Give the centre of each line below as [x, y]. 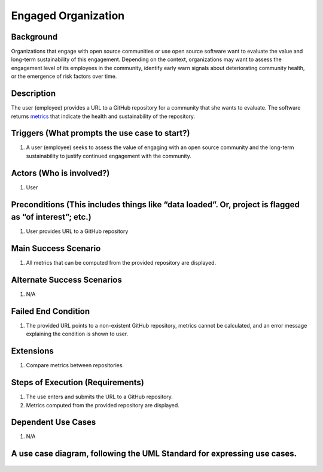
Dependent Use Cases [54, 422]
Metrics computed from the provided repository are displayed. [103, 405]
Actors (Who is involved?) [60, 173]
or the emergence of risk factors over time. [64, 76]
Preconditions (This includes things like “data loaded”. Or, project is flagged [156, 205]
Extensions [32, 351]
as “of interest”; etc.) [51, 217]
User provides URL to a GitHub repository [77, 231]
